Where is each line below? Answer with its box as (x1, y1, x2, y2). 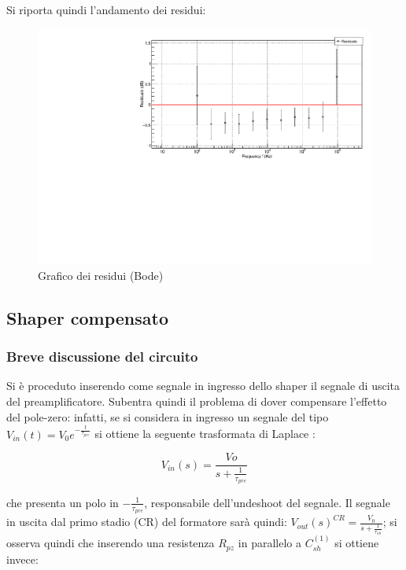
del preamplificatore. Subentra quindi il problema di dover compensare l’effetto (6, 393, 387, 410)
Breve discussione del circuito (6, 347, 198, 366)
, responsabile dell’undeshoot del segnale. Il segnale (144, 494, 390, 510)
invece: (6, 550, 39, 567)
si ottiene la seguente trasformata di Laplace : (94, 425, 316, 442)
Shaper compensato (6, 305, 168, 329)
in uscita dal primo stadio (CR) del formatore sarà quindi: (6, 513, 287, 530)
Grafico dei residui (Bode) (38, 267, 164, 283)
